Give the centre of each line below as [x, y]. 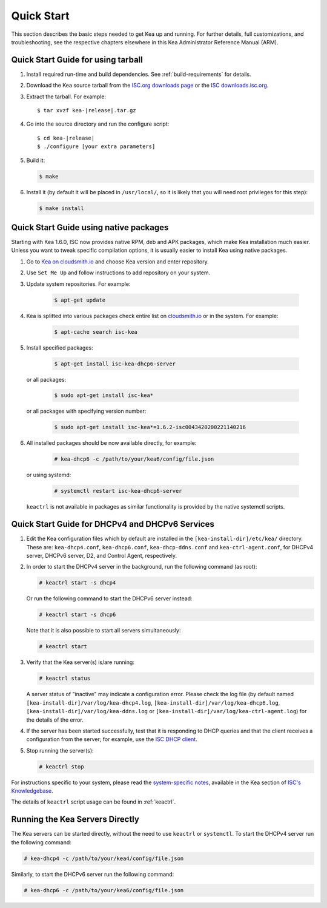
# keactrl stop [61, 767]
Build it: [36, 160]
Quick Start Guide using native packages [90, 227]
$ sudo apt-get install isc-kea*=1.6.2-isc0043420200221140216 [150, 427]
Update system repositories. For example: [78, 284]
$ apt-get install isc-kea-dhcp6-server [115, 364]
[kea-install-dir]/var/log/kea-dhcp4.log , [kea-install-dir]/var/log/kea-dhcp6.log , [153, 703]
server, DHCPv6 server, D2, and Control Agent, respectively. [102, 556]
